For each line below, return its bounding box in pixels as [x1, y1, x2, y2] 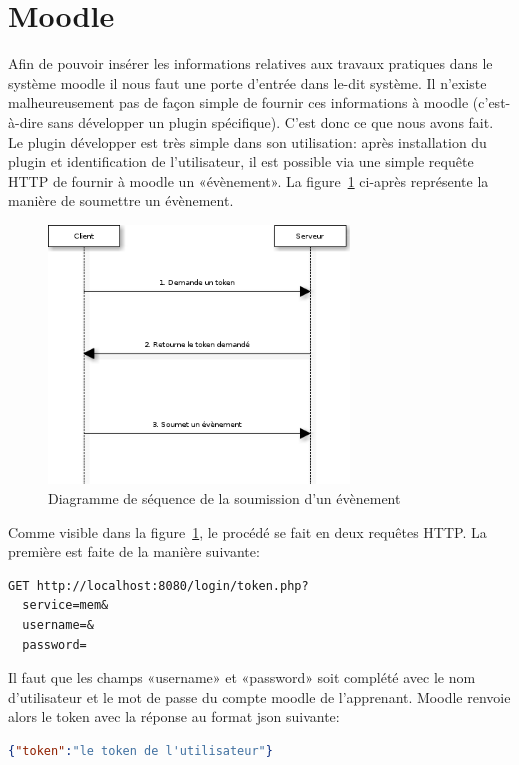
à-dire [8, 111, 44, 132]
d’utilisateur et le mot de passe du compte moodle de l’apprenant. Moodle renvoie [8, 686, 511, 707]
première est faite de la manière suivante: [8, 541, 260, 562]
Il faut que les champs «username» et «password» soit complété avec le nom [8, 667, 476, 688]
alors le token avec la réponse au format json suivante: [8, 706, 340, 727]
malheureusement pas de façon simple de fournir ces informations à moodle [8, 92, 469, 113]
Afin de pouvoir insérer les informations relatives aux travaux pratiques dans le [8, 53, 493, 74]
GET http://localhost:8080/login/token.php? [8, 578, 309, 593]
